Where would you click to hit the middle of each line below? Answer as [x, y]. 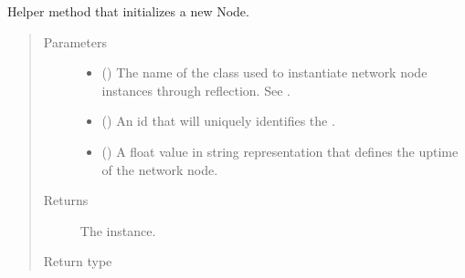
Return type [78, 261]
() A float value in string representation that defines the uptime [280, 151]
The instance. [118, 230]
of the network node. [160, 169]
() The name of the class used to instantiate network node [264, 72]
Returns [66, 200]
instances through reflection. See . [196, 90]
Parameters [75, 41]
